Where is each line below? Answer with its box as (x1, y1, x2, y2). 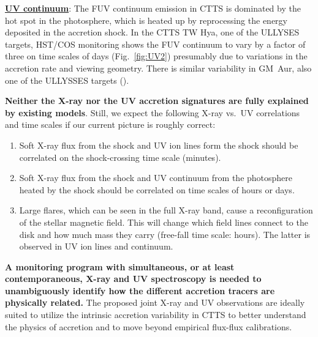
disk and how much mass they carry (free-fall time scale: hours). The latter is (19, 228, 311, 240)
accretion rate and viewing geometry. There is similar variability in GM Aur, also (5, 61, 312, 74)
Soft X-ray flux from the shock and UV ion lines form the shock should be (19, 138, 298, 151)
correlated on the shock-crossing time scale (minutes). (19, 150, 221, 163)
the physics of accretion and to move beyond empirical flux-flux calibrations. (5, 320, 292, 333)
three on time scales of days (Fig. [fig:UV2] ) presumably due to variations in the (5, 50, 308, 62)
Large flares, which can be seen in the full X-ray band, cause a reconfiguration (19, 204, 313, 217)
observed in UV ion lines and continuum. (19, 240, 173, 253)
